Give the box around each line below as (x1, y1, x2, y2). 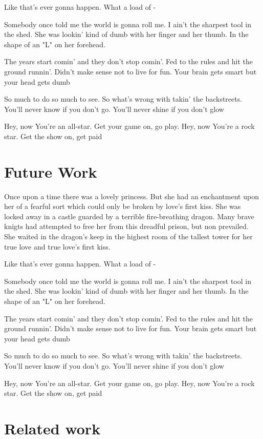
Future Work (4, 161, 97, 182)
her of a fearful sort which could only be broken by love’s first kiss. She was (4, 201, 241, 212)
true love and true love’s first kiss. (4, 241, 111, 252)
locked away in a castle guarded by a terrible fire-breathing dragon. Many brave (4, 211, 254, 221)
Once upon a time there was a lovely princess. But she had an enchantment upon (4, 190, 259, 201)
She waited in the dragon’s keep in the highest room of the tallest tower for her (4, 231, 253, 242)
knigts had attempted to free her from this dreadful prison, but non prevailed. (4, 221, 249, 232)
